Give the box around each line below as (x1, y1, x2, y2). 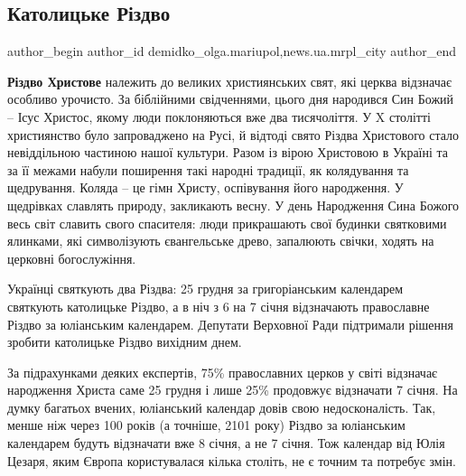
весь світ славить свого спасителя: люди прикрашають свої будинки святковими (7, 213, 447, 232)
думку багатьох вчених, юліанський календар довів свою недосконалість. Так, (7, 397, 436, 416)
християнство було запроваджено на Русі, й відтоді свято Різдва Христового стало (7, 125, 460, 144)
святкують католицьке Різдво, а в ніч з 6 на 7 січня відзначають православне (7, 296, 430, 315)
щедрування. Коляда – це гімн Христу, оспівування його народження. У (7, 178, 404, 197)
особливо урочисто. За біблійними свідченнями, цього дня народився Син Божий (7, 89, 454, 108)
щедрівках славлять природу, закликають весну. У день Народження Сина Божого (7, 195, 460, 214)
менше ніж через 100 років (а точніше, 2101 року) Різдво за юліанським (7, 415, 405, 434)
